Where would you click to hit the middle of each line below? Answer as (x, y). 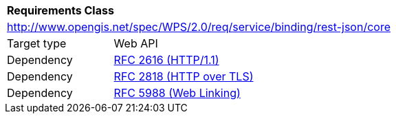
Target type (37, 43)
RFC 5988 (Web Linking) (177, 93)
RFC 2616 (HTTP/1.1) (166, 60)
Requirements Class (60, 10)
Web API (136, 43)
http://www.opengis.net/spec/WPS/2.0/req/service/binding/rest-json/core (199, 27)
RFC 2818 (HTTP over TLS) (184, 76)
